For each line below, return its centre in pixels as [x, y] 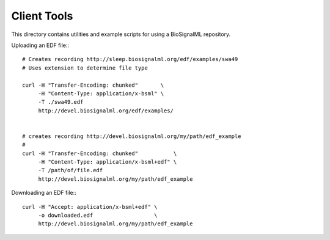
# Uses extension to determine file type [85, 68]
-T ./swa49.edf [61, 102]
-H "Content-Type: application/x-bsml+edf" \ [108, 162]
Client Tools [42, 16]
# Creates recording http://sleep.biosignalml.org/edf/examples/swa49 [130, 59]
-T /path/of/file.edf [71, 170]
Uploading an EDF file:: [40, 45]
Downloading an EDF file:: [44, 193]
